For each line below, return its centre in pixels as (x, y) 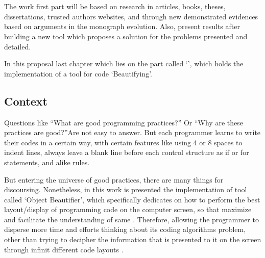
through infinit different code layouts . (64, 249)
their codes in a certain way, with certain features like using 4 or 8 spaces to (123, 142)
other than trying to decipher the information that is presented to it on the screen (133, 239)
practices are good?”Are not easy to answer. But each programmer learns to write (132, 132)
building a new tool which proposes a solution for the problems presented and (126, 36)
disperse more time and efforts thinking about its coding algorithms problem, (125, 229)
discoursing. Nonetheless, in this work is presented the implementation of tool (126, 189)
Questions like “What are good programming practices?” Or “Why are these (124, 122)
